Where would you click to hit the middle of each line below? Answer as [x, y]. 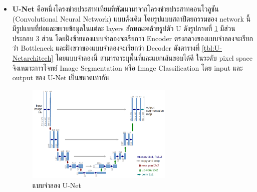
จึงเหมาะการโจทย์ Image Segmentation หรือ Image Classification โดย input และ [127, 67]
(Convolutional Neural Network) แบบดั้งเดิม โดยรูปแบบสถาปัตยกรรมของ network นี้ [131, 18]
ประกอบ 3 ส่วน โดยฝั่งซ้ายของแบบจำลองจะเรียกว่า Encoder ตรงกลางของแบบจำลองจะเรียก [133, 38]
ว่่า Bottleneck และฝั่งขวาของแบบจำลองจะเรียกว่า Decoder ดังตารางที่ [106, 48]
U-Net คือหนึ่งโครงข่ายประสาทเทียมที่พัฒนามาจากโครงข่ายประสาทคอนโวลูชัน [115, 9]
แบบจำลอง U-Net [57, 185]
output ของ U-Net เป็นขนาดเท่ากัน [61, 77]
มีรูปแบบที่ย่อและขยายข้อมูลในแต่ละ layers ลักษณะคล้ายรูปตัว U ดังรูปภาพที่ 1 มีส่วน [124, 28]
